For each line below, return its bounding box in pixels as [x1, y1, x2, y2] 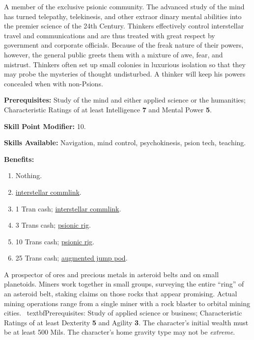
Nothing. [15, 170, 42, 181]
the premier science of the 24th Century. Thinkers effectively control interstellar [4, 21, 244, 31]
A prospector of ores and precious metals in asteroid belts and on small [4, 269, 219, 279]
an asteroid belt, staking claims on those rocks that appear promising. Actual [4, 288, 237, 299]
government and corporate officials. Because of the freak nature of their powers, [4, 40, 244, 50]
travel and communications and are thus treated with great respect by [4, 30, 215, 40]
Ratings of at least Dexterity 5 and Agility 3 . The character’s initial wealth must [4, 317, 249, 327]
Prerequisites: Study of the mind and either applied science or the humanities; [4, 95, 246, 105]
